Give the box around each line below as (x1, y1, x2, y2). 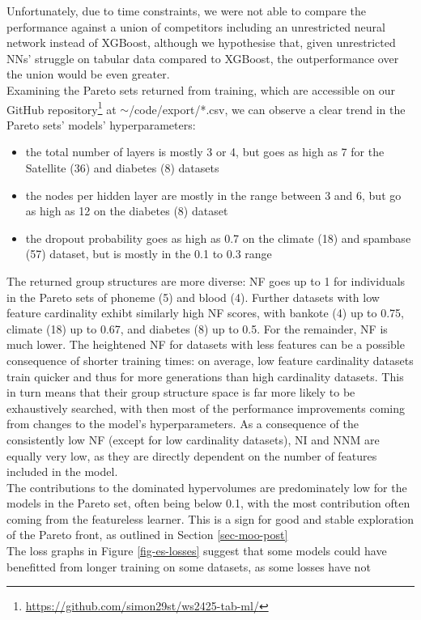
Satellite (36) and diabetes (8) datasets (25, 159, 219, 176)
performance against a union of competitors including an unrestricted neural (6, 18, 385, 35)
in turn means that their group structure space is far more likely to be (6, 384, 355, 401)
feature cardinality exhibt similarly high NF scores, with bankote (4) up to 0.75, (6, 304, 405, 321)
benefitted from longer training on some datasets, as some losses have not (6, 558, 371, 575)
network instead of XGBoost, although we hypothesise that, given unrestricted (6, 34, 396, 51)
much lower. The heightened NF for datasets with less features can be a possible (6, 336, 405, 353)
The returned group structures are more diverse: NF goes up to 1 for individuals (6, 272, 406, 289)
